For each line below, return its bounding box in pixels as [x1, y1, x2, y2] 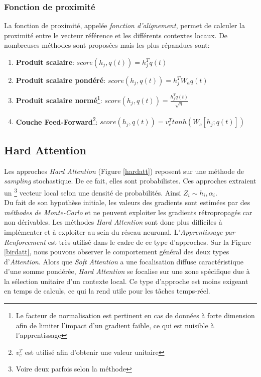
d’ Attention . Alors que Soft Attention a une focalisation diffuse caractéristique [4, 256, 243, 266]
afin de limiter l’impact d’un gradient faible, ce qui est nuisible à [16, 320, 214, 330]
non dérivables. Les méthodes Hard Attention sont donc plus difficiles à [4, 217, 222, 227]
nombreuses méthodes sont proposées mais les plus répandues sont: [4, 40, 210, 50]
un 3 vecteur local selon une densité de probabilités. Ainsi [4, 185, 181, 198]
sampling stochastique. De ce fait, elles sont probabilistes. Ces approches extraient [4, 175, 256, 186]
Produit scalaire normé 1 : [16, 93, 102, 105]
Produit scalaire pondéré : [16, 75, 106, 85]
